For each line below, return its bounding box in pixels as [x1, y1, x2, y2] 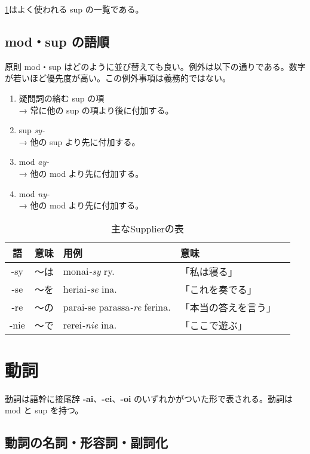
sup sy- [19, 124, 45, 136]
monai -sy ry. [63, 264, 115, 278]
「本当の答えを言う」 [180, 300, 276, 314]
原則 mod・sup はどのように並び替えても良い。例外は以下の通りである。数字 [5, 60, 306, 72]
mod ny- [19, 187, 50, 200]
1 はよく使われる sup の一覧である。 [5, 3, 144, 15]
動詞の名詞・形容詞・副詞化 [5, 433, 168, 452]
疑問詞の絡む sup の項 [19, 91, 105, 104]
